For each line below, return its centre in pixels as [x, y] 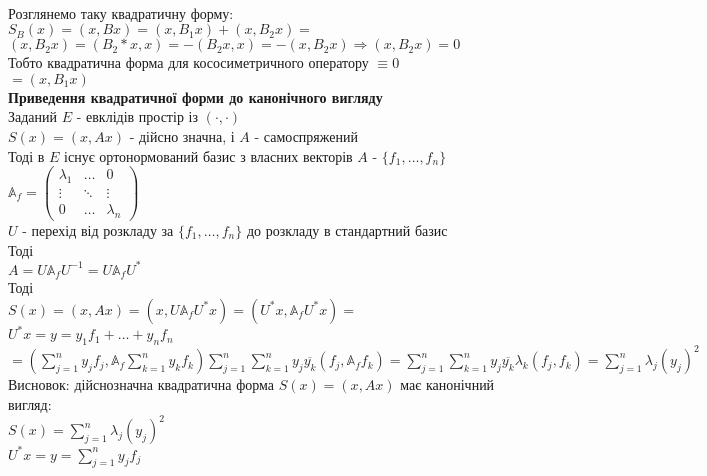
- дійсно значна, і [182, 135]
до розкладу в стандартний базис [347, 229]
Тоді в [26, 155]
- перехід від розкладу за [98, 229]
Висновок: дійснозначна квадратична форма [141, 384]
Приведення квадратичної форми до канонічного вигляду [195, 96]
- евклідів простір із [137, 116]
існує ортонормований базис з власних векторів [208, 155]
